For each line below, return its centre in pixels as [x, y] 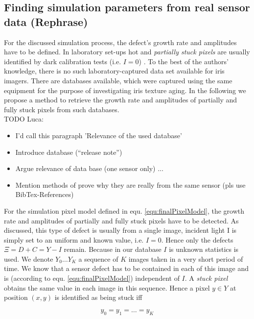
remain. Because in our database [113, 249]
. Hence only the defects [197, 239]
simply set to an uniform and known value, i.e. [74, 239]
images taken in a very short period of [186, 258]
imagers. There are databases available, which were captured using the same [118, 80]
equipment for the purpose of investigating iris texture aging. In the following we [125, 90]
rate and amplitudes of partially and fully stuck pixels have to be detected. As [121, 220]
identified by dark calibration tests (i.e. [63, 61]
